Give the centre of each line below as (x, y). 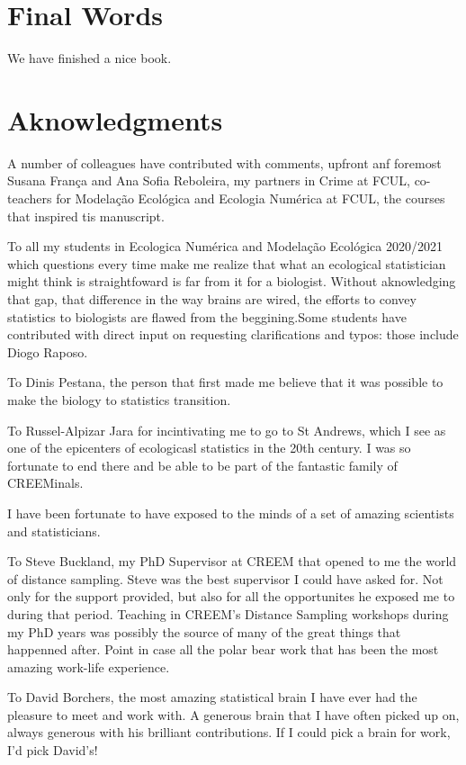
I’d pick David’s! (53, 750)
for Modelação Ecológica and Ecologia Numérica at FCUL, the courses (251, 198)
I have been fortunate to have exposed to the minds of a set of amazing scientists (231, 513)
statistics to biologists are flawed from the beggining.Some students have (207, 316)
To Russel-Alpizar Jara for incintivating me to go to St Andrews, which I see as (227, 430)
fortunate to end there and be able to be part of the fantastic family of (202, 465)
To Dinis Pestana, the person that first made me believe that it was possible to (225, 382)
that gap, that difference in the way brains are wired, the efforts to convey (212, 299)
